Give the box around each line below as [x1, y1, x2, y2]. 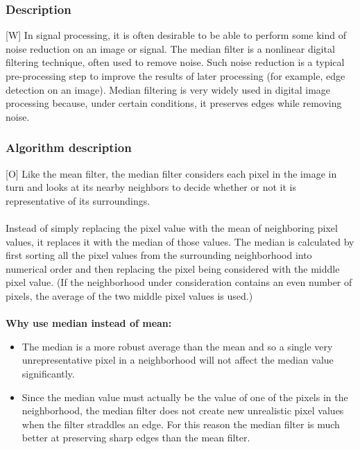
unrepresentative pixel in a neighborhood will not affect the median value [22, 353, 334, 367]
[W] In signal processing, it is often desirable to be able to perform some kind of [6, 28, 347, 42]
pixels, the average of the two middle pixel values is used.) [6, 288, 253, 303]
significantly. [22, 366, 75, 380]
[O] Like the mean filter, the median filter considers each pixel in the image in [6, 166, 337, 180]
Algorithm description [6, 139, 132, 156]
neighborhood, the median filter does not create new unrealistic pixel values [22, 403, 344, 418]
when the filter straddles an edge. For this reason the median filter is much [22, 416, 340, 431]
